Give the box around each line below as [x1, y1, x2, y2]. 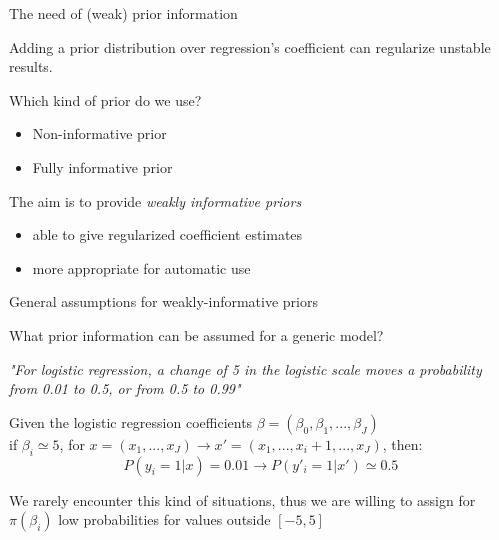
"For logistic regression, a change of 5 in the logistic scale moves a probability [9, 358, 482, 379]
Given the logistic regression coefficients [9, 411, 253, 432]
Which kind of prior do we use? [9, 89, 202, 110]
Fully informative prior [32, 156, 173, 177]
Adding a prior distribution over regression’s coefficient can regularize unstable [9, 36, 491, 57]
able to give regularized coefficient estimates [32, 224, 303, 245]
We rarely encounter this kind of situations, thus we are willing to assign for [9, 489, 476, 510]
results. [9, 56, 53, 77]
